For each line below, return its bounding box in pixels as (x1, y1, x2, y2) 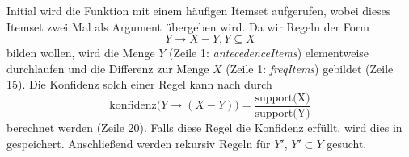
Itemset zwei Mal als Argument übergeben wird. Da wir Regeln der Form (6, 18, 369, 35)
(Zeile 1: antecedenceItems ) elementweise (169, 44, 369, 61)
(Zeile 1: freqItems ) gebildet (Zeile (226, 60, 394, 76)
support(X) (255, 92, 310, 104)
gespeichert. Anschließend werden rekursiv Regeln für (6, 134, 271, 151)
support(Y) (255, 108, 310, 120)
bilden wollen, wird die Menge (6, 44, 155, 61)
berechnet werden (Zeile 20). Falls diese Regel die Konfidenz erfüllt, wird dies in (6, 119, 403, 136)
